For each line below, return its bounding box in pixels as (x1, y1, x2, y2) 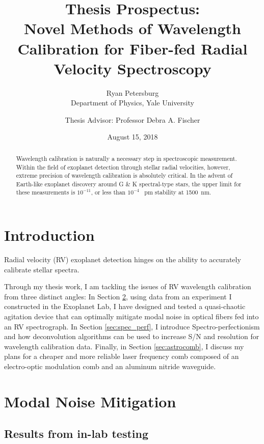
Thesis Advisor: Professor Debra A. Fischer (65, 114, 200, 125)
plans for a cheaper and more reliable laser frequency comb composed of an (4, 351, 239, 362)
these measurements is (16, 188, 75, 197)
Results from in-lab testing (4, 426, 148, 441)
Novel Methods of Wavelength (24, 18, 241, 39)
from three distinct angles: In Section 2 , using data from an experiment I (4, 291, 232, 301)
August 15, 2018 (107, 131, 158, 142)
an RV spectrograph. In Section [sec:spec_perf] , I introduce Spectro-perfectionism (4, 321, 260, 331)
